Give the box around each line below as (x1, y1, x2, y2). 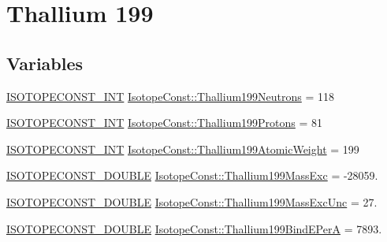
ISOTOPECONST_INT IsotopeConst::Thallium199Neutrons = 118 (6, 87, 335, 104)
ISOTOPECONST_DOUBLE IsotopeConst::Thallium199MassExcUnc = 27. (6, 193, 378, 210)
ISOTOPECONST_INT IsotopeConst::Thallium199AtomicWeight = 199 (6, 140, 359, 157)
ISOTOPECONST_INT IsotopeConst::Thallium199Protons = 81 (6, 114, 323, 131)
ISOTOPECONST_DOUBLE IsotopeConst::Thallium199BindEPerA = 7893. (6, 220, 382, 236)
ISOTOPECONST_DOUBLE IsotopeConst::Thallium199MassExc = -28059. (6, 167, 378, 184)
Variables (6, 50, 84, 75)
